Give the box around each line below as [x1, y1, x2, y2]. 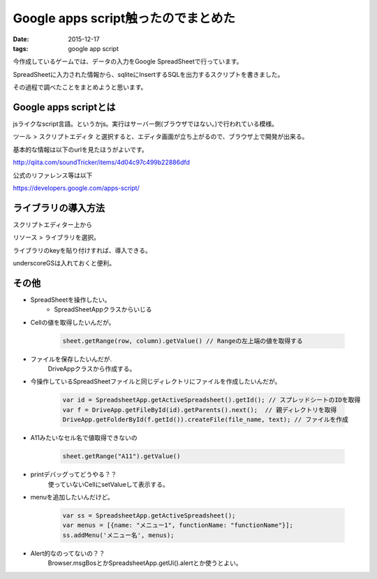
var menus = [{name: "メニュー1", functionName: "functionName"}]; [62, 521, 293, 529]
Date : [13, 35, 29, 43]
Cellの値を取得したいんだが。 [30, 318, 115, 326]
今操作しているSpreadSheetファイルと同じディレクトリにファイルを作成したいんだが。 [30, 377, 281, 386]
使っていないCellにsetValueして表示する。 [47, 480, 169, 488]
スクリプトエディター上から [13, 220, 93, 228]
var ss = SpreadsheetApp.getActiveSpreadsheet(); [62, 511, 236, 520]
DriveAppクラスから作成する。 [47, 365, 136, 373]
